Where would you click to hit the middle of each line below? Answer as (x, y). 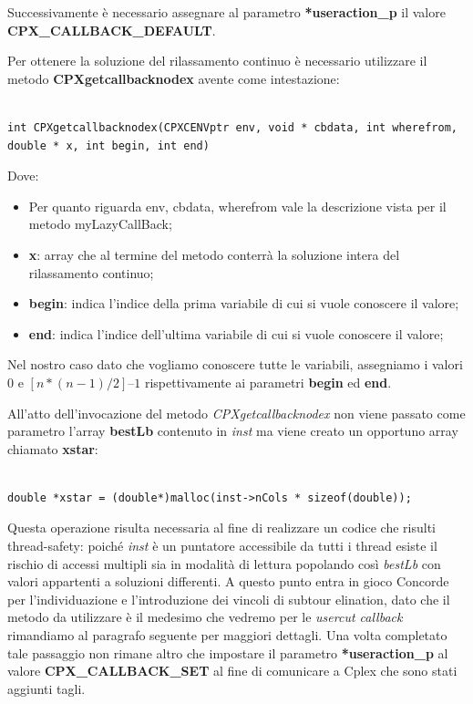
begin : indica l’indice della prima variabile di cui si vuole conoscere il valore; (244, 303)
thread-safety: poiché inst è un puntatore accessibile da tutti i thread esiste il (222, 546)
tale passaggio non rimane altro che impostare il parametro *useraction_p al (228, 652)
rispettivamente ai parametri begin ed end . (268, 382)
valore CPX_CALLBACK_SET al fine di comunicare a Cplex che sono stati (232, 671)
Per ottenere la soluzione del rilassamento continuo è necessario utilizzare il (217, 61)
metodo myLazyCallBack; (100, 224)
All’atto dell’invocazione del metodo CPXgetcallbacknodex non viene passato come (236, 413)
